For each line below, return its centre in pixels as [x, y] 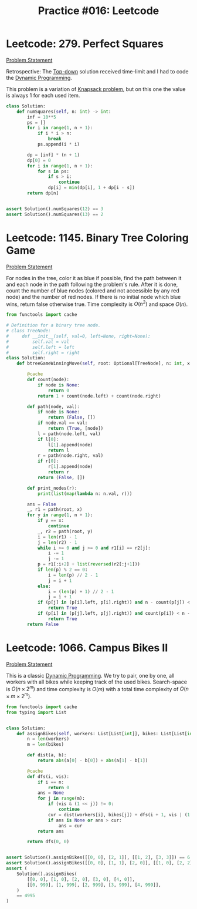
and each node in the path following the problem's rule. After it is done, [92, 284]
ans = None [51, 793]
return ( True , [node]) [76, 429]
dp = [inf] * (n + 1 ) [54, 155]
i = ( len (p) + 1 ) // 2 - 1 [81, 591]
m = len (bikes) [46, 745]
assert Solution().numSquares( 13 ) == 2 [55, 214]
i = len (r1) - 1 [57, 537]
